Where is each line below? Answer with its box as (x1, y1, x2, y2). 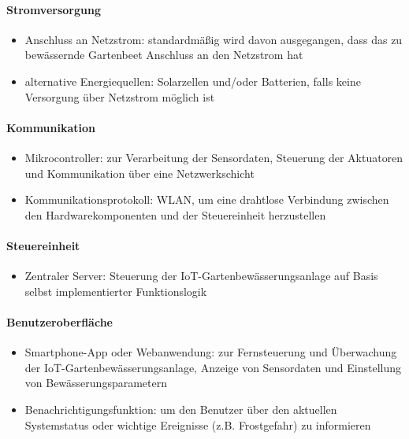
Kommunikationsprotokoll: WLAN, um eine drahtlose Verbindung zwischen (24, 191, 389, 208)
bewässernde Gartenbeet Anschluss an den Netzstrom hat (24, 46, 303, 63)
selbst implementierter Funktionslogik (24, 282, 207, 299)
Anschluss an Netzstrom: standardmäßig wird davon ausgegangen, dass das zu (24, 31, 403, 47)
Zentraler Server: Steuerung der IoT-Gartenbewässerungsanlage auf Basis (24, 267, 378, 284)
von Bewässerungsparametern (24, 374, 167, 391)
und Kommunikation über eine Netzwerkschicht (24, 164, 255, 181)
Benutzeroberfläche (6, 313, 113, 330)
